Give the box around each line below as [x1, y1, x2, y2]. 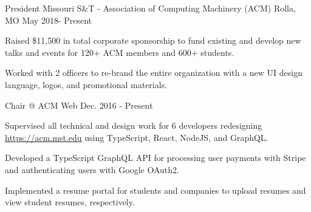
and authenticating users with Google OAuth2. [5, 163, 179, 176]
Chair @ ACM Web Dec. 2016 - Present [5, 98, 153, 111]
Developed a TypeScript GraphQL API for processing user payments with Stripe [5, 151, 306, 164]
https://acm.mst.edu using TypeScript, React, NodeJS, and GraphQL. [5, 131, 268, 143]
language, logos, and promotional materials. [5, 78, 168, 91]
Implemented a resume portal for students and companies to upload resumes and [5, 183, 306, 196]
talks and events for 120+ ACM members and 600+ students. [5, 46, 234, 58]
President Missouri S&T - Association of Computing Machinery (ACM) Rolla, [5, 2, 296, 14]
